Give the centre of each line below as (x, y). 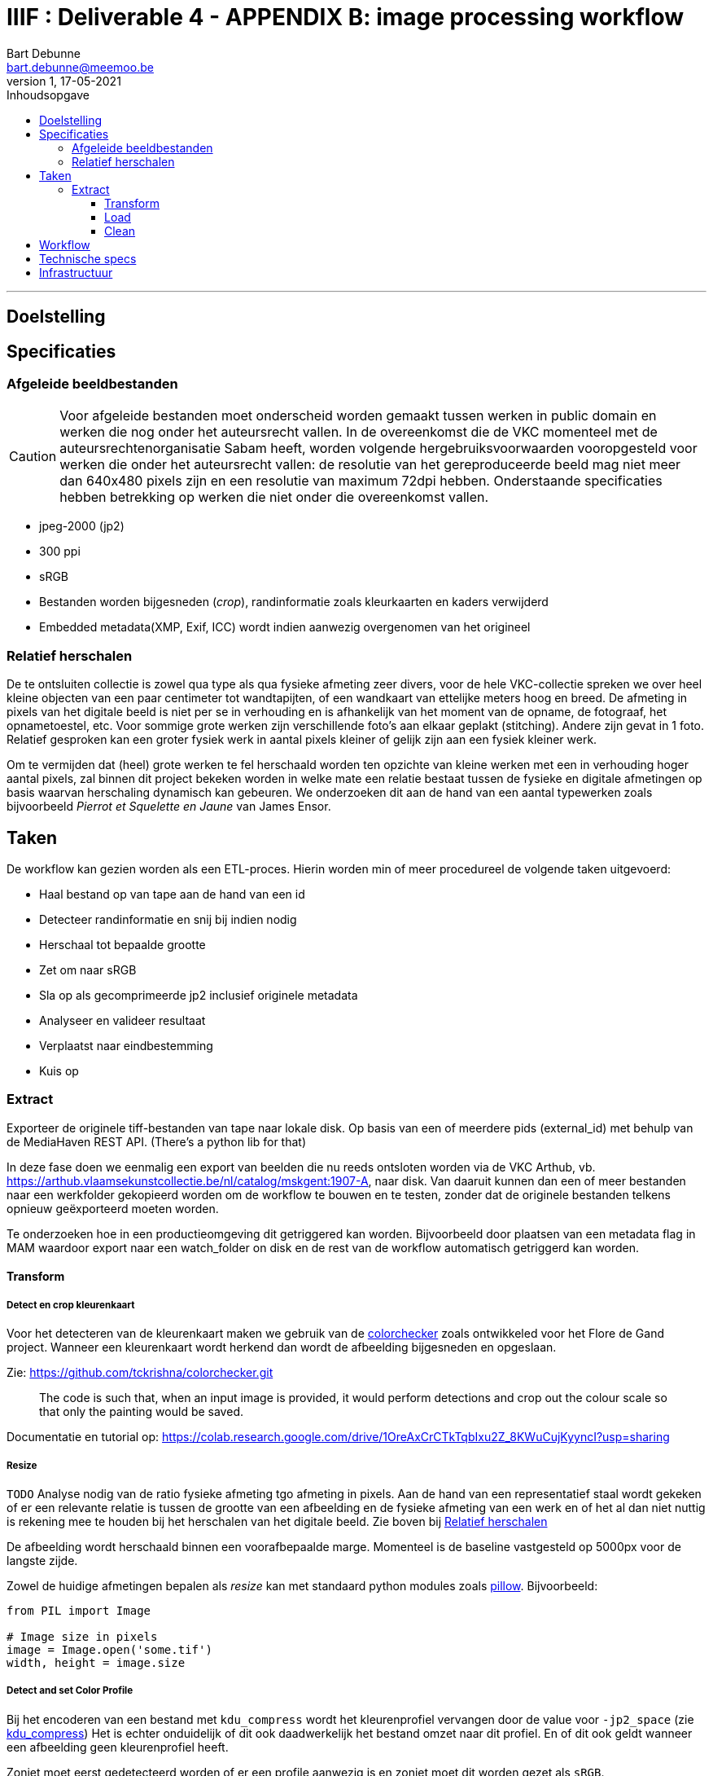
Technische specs (88, 258)
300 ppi (60, 552)
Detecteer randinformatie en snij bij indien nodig (168, 919)
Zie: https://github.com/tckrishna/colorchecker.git (140, 1373)
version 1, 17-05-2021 (64, 81)
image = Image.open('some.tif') (109, 1649)
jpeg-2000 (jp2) (82, 526)
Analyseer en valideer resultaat (122, 1020)
